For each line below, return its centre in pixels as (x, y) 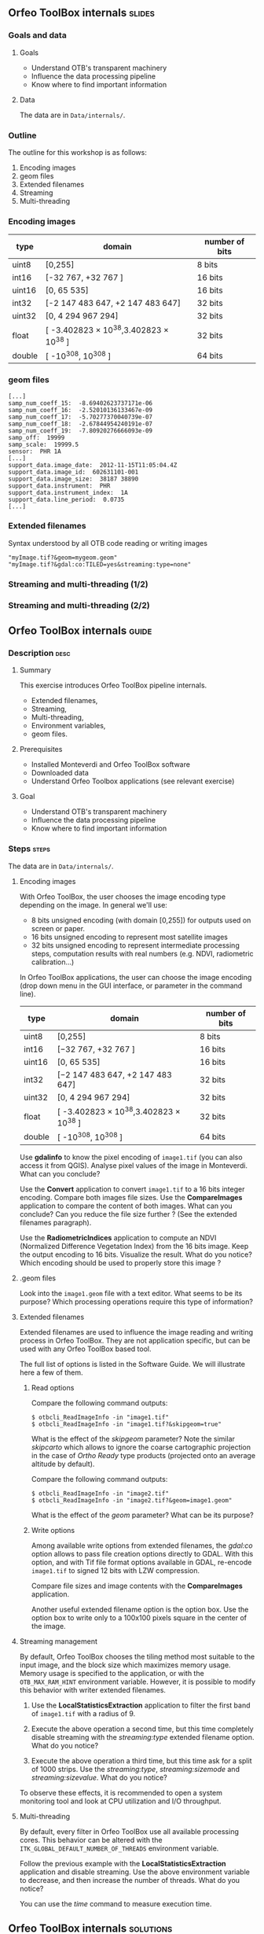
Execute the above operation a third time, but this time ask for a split (141, 1760)
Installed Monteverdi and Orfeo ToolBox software (111, 764)
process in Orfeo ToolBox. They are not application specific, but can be (135, 1340)
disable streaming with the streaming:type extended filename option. (143, 1737)
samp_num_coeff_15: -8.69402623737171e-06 (81, 403)
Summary (35, 670)
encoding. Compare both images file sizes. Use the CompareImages (131, 1197)
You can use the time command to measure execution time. (115, 1903)
